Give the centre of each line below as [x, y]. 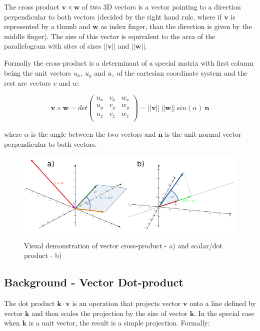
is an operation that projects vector [126, 303]
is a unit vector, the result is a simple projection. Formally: [119, 323]
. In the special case [224, 313]
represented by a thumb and [47, 26]
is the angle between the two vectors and [93, 134]
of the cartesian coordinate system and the [182, 72]
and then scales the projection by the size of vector [109, 313]
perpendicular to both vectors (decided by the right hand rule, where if [113, 16]
